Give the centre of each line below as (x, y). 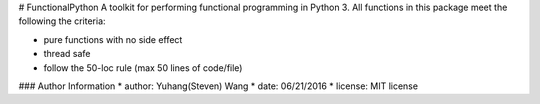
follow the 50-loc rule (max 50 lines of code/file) (143, 67)
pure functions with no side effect (113, 39)
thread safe (67, 54)
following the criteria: (62, 21)
